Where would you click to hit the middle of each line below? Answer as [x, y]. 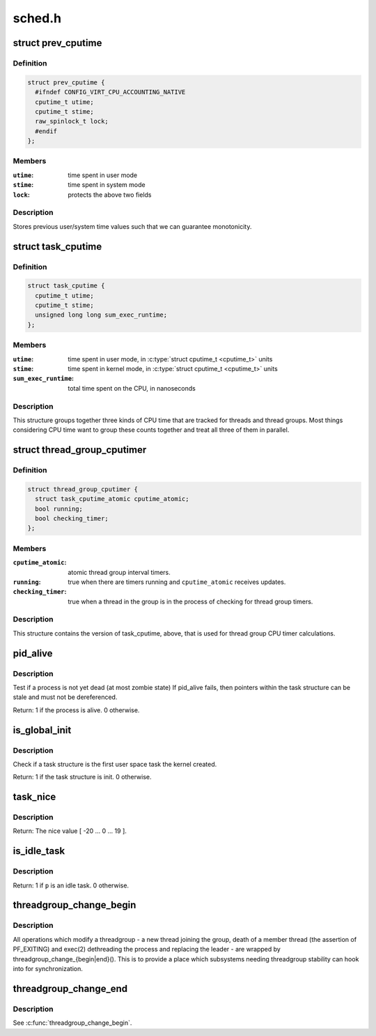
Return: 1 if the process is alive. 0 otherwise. [76, 710]
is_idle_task [39, 851]
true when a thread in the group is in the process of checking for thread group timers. [190, 601]
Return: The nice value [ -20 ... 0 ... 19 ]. [70, 831]
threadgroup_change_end [70, 988]
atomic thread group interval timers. [119, 572]
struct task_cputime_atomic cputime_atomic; [112, 499]
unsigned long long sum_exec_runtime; [101, 315]
